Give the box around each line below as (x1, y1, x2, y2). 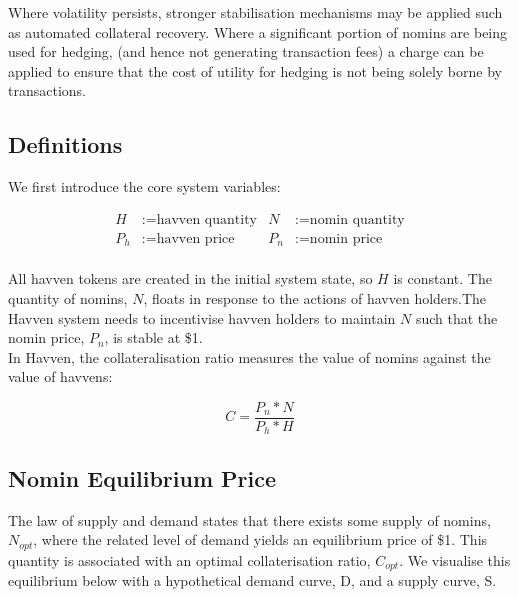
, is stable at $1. (104, 327, 203, 348)
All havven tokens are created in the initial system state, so (8, 268, 373, 289)
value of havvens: (8, 366, 113, 387)
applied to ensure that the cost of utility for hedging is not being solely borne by (8, 60, 502, 81)
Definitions (8, 129, 123, 160)
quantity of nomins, (8, 287, 128, 308)
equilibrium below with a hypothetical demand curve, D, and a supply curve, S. (8, 570, 497, 591)
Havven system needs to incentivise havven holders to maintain (8, 307, 396, 328)
